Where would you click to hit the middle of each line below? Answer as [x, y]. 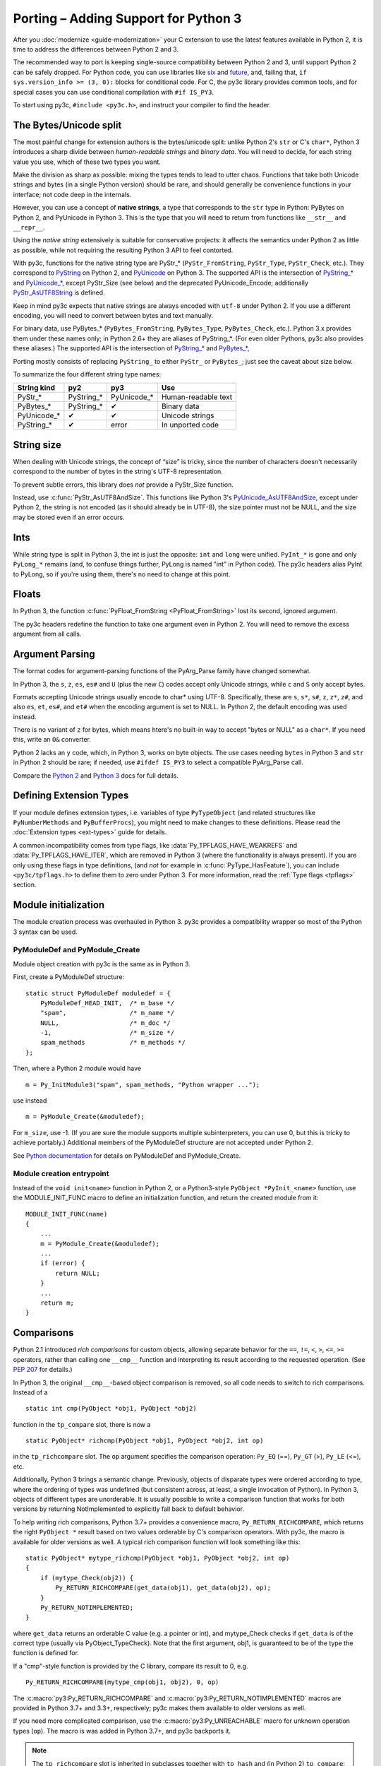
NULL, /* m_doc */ [105, 1023]
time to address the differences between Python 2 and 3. [96, 49]
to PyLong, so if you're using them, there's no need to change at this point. [122, 574]
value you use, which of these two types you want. [87, 162]
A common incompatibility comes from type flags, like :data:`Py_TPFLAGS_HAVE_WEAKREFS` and [155, 845]
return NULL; [78, 1273]
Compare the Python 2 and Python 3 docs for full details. [96, 775]
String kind [36, 388]
